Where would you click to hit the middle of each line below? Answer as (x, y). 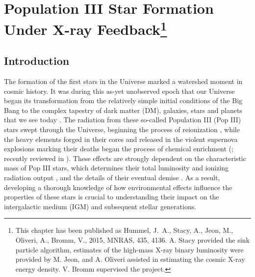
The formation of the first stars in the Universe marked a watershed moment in (123, 81)
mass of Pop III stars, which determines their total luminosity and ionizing (116, 168)
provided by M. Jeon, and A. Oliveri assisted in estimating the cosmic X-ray (130, 259)
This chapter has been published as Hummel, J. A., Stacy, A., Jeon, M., (124, 230)
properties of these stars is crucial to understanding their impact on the (112, 197)
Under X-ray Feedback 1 (86, 28)
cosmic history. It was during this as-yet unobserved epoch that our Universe (119, 91)
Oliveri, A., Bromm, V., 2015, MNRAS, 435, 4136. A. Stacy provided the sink (132, 240)
